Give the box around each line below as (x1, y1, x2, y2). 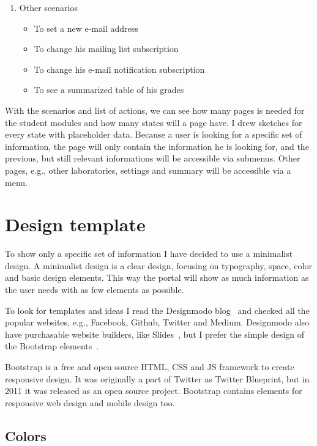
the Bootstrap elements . (5, 340, 99, 352)
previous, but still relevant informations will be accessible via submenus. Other (5, 152, 300, 165)
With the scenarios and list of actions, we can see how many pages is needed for (5, 103, 305, 116)
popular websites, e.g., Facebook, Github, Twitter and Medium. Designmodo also (5, 316, 310, 329)
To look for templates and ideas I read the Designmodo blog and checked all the (5, 303, 310, 316)
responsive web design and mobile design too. (5, 396, 175, 409)
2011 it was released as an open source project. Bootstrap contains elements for (5, 384, 302, 397)
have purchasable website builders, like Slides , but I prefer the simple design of (5, 327, 305, 340)
